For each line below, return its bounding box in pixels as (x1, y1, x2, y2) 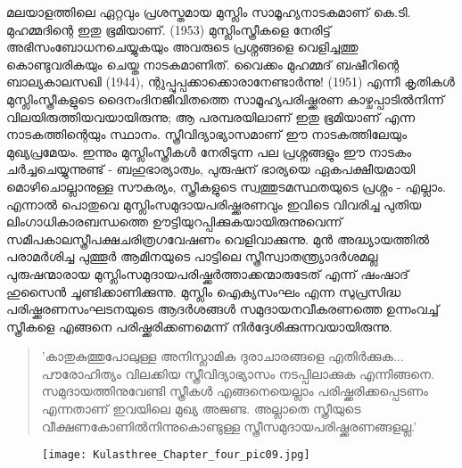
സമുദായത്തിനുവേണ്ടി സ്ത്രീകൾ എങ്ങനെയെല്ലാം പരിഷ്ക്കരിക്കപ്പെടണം (41, 382, 428, 400)
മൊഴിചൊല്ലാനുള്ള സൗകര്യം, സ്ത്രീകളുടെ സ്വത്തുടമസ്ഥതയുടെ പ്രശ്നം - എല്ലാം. (6, 177, 446, 195)
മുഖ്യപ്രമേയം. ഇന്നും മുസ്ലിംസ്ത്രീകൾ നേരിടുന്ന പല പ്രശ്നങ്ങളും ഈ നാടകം (6, 142, 412, 160)
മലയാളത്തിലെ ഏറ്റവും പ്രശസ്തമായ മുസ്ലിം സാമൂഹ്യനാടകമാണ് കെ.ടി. (6, 3, 411, 21)
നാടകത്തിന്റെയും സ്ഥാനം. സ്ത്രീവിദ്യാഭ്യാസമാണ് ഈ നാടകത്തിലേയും (6, 125, 407, 144)
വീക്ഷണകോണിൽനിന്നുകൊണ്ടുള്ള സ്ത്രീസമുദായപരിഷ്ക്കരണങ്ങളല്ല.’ (41, 416, 417, 435)
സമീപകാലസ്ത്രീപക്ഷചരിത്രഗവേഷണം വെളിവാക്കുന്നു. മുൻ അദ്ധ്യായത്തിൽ (6, 229, 430, 248)
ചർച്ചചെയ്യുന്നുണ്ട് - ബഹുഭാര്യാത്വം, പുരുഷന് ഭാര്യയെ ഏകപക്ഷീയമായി (6, 160, 416, 178)
